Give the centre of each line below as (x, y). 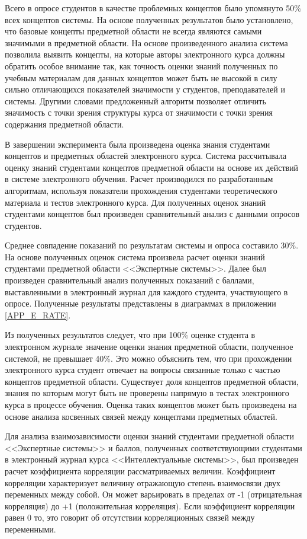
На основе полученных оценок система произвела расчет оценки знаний (135, 256)
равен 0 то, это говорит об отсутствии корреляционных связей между (130, 517)
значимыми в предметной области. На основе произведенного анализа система (146, 42)
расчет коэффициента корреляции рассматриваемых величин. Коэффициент (140, 471)
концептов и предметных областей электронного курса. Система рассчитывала (146, 156)
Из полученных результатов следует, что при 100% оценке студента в (130, 335)
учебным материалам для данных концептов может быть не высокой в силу (141, 77)
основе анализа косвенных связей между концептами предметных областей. (141, 416)
